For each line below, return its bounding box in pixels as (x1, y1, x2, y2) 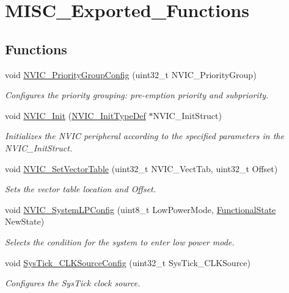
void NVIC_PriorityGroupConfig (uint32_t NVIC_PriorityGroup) (5, 68, 257, 81)
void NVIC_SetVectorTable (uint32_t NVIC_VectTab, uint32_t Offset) (5, 162, 278, 175)
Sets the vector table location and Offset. (5, 183, 156, 195)
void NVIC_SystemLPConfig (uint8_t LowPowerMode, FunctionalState (5, 203, 276, 215)
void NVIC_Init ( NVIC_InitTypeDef (5, 109, 146, 121)
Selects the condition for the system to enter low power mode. (5, 235, 235, 248)
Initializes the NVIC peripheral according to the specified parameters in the (5, 129, 284, 142)
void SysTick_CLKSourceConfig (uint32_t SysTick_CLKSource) (5, 256, 251, 269)
